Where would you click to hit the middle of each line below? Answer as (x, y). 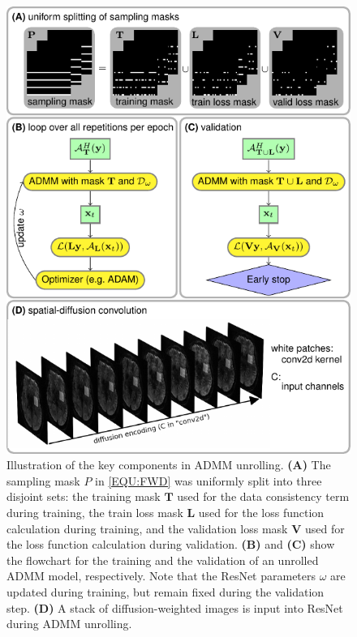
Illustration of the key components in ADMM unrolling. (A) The (169, 465)
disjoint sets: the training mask (84, 496)
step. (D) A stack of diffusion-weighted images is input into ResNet (175, 607)
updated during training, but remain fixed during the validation (166, 591)
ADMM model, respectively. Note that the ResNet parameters (161, 576)
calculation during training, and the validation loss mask (147, 528)
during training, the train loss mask (95, 512)
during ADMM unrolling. (69, 624)
